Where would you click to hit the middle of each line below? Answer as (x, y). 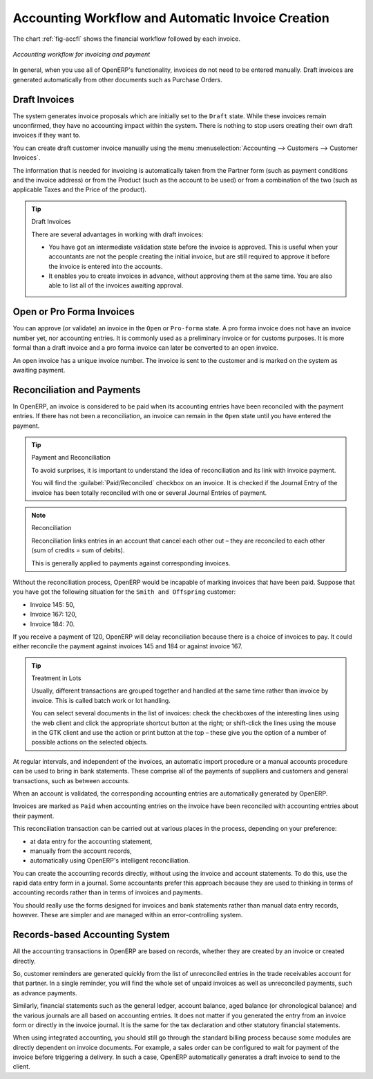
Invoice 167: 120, (54, 614)
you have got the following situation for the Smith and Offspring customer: (124, 592)
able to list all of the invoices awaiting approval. (116, 285)
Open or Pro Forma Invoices (74, 312)
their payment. (34, 816)
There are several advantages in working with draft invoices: (117, 234)
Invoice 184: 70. (52, 624)
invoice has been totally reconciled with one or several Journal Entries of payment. (149, 492)
